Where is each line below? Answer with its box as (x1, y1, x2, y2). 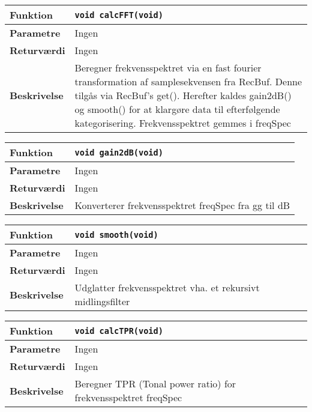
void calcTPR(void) (74, 326, 163, 336)
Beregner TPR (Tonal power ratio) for (74, 377, 236, 390)
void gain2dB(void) (74, 147, 163, 157)
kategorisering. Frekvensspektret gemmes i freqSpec (74, 116, 291, 130)
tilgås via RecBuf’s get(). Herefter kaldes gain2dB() (74, 88, 292, 102)
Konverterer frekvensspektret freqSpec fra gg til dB (74, 198, 290, 212)
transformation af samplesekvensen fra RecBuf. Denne (74, 74, 302, 88)
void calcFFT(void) (74, 10, 163, 20)
